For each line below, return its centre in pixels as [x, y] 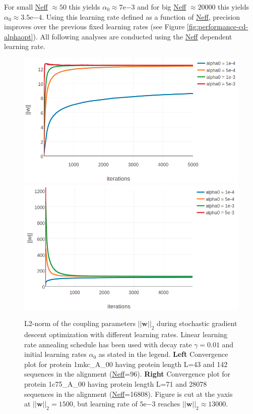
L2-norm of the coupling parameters [80, 323]
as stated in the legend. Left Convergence [163, 354]
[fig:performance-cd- [217, 27]
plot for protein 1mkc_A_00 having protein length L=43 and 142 [126, 364]
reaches [169, 404]
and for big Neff [162, 7]
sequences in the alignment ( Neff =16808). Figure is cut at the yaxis [129, 394]
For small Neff [26, 7]
